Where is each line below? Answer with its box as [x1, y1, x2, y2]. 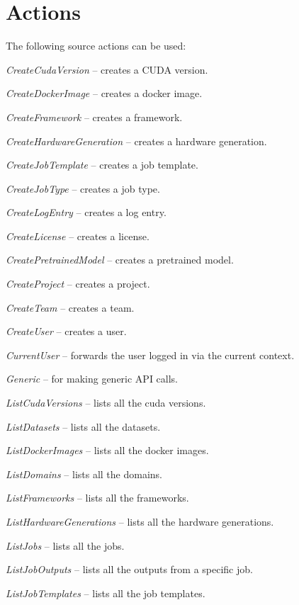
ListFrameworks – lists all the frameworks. [6, 490, 189, 505]
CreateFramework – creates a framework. [6, 109, 183, 124]
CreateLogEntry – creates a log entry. [6, 205, 167, 220]
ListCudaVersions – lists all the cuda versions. [6, 395, 206, 410]
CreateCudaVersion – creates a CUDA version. [6, 62, 208, 77]
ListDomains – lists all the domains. [6, 466, 163, 481]
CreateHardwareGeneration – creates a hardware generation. [6, 133, 267, 148]
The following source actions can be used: [6, 38, 186, 53]
